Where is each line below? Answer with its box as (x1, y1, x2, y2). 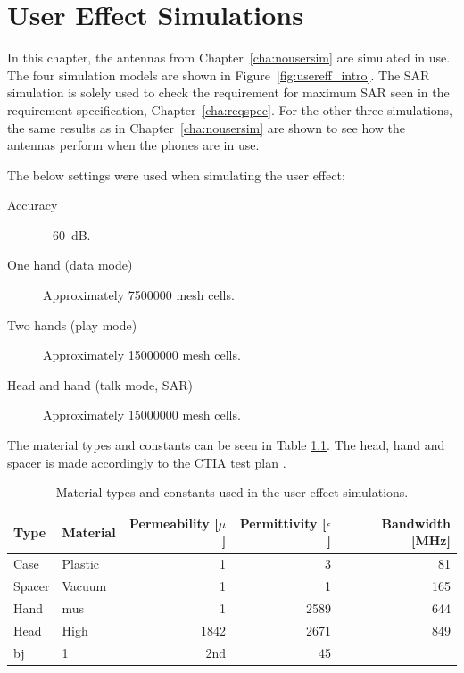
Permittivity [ (239, 513, 327, 532)
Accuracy (7, 195, 58, 214)
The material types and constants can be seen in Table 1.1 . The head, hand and (7, 436, 445, 454)
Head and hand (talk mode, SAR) (7, 375, 193, 394)
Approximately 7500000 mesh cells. (43, 286, 235, 304)
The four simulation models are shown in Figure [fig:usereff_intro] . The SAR (7, 65, 430, 84)
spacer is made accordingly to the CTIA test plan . (7, 453, 286, 471)
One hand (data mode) (7, 255, 133, 274)
